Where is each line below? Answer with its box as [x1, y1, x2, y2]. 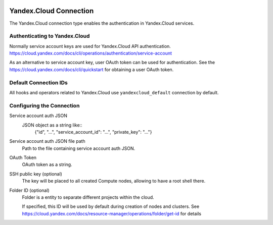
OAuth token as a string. [22, 161, 73, 167]
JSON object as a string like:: [22, 122, 83, 128]
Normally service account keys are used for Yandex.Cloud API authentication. [9, 43, 171, 49]
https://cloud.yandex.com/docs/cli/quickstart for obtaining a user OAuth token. [9, 66, 174, 73]
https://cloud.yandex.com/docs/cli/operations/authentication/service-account [9, 50, 172, 57]
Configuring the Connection [9, 102, 80, 109]
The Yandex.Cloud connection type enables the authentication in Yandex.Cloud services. [9, 20, 195, 26]
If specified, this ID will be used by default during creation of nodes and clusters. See [22, 203, 200, 209]
